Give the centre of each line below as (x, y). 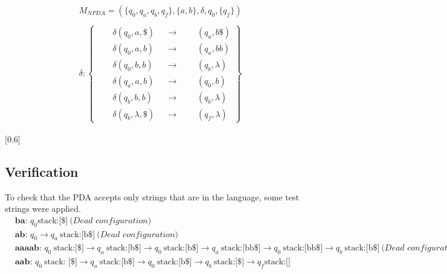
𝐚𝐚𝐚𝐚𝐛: (28, 248)
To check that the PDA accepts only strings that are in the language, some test (152, 196)
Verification (42, 171)
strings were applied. (43, 209)
